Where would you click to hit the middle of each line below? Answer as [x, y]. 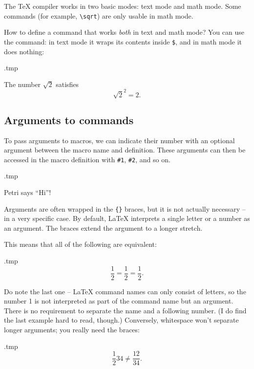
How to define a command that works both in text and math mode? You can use [124, 32]
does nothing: [24, 51]
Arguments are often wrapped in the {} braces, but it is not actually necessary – [125, 208]
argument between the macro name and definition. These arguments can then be [125, 150]
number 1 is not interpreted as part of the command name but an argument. [119, 301]
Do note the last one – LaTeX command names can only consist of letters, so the [125, 291]
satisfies [67, 84]
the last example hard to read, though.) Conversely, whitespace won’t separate [121, 320]
